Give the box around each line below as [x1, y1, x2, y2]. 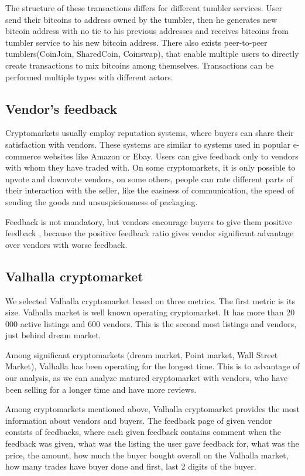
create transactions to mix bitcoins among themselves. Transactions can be [5, 59, 274, 71]
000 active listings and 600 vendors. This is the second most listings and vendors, [5, 317, 297, 329]
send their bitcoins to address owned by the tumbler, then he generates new [5, 13, 277, 25]
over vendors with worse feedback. [5, 238, 128, 250]
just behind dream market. [5, 329, 101, 341]
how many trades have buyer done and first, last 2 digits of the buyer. [5, 460, 256, 472]
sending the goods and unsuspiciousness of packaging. [5, 195, 198, 208]
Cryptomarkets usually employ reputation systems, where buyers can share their [5, 127, 294, 139]
